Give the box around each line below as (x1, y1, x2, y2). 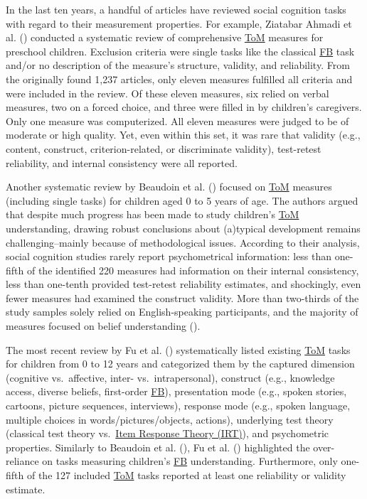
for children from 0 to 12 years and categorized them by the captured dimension (6, 356, 355, 371)
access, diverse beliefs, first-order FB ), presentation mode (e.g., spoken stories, (6, 384, 347, 399)
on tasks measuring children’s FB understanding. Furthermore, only (42, 454, 338, 468)
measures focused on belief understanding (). (6, 318, 201, 333)
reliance (6, 454, 39, 468)
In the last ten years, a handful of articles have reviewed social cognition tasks (6, 2, 346, 16)
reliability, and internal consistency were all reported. (6, 155, 238, 170)
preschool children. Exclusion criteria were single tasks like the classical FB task (6, 43, 355, 58)
